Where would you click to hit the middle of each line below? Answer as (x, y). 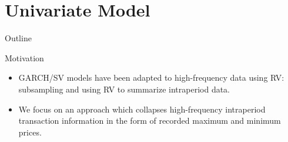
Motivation (24, 57)
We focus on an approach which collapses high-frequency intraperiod (142, 109)
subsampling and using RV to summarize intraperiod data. (124, 89)
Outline (18, 38)
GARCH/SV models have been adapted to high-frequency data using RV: (151, 77)
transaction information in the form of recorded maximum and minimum (150, 120)
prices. (30, 132)
